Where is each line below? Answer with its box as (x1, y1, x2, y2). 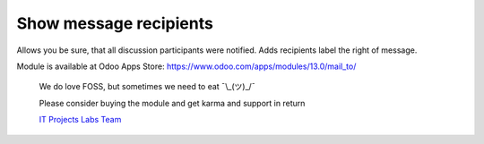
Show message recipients (16, 13, 214, 33)
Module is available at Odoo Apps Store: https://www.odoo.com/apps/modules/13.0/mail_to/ (16, 61, 357, 72)
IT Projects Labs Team (39, 114, 122, 125)
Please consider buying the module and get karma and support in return (39, 97, 306, 108)
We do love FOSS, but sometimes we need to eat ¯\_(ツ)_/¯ (39, 81, 255, 92)
